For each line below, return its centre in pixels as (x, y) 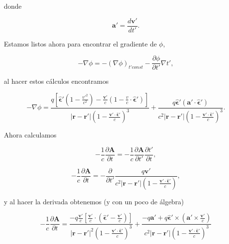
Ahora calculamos (30, 135)
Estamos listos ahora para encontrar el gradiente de (80, 43)
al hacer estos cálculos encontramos (56, 81)
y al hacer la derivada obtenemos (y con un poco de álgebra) (94, 201)
